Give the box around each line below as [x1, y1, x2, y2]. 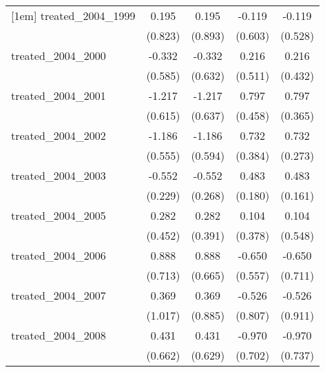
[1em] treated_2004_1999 [11, 8, 136, 23]
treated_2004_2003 [11, 167, 106, 183]
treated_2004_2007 [11, 287, 106, 303]
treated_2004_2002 [11, 127, 106, 143]
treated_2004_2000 [11, 48, 106, 63]
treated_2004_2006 [11, 247, 106, 263]
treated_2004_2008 [11, 327, 106, 343]
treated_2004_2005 [11, 207, 106, 223]
